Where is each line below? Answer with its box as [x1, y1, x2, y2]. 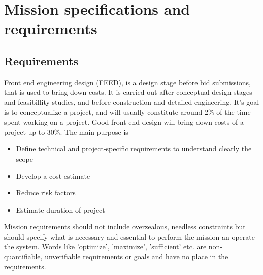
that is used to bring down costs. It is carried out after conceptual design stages [4, 87, 252, 97]
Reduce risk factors [16, 187, 76, 198]
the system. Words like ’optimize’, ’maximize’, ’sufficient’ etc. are [4, 241, 207, 252]
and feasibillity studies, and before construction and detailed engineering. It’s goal [4, 96, 259, 107]
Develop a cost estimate [16, 170, 90, 181]
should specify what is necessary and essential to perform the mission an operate [4, 231, 255, 242]
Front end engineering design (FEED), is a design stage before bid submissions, [4, 76, 251, 87]
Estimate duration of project [16, 204, 105, 215]
